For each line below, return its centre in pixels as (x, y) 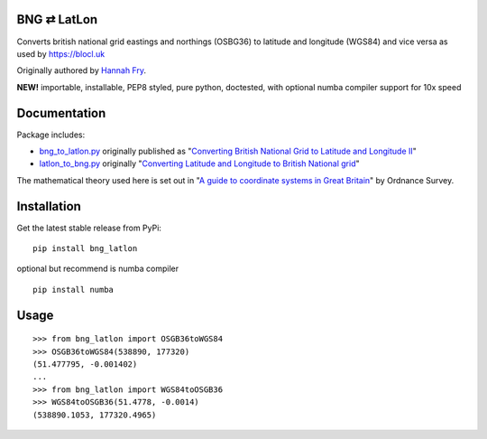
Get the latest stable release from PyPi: (89, 228)
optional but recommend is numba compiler (98, 269)
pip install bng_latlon (85, 249)
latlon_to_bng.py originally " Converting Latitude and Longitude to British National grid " (199, 163)
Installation (49, 206)
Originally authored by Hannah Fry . (82, 70)
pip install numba (74, 290)
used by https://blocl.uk (61, 53)
